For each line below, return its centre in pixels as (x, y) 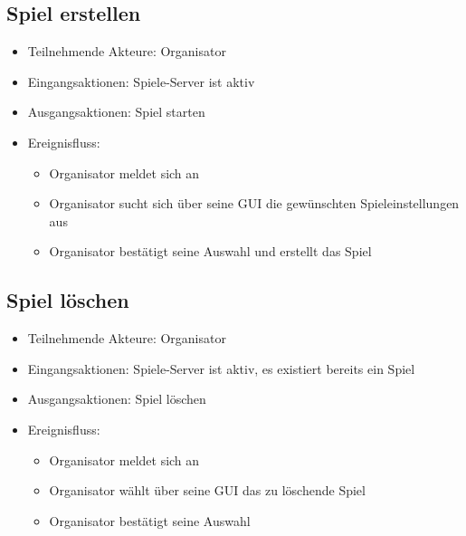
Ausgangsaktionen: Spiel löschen (117, 399)
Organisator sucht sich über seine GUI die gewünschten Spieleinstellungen (254, 203)
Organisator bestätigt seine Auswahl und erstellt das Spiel (210, 251)
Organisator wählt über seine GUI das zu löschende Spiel (207, 490)
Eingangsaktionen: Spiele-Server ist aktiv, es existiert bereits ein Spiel (221, 368)
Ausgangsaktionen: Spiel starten (116, 112)
